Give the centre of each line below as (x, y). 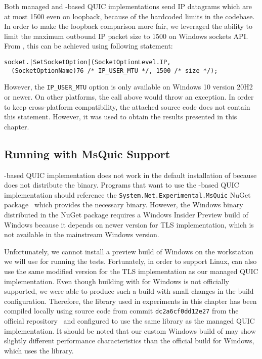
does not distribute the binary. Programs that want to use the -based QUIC (122, 185)
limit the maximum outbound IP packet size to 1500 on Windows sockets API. (126, 36)
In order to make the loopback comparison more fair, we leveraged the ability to (128, 26)
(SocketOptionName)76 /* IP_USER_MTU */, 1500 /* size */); (115, 71)
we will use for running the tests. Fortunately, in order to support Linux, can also (130, 261)
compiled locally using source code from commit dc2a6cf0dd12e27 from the (121, 311)
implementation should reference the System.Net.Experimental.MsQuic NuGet (127, 194)
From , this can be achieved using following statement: (89, 46)
